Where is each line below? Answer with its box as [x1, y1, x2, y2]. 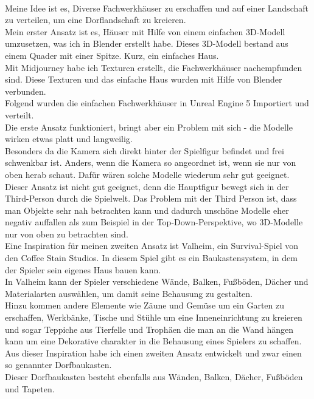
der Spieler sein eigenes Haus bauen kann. [5, 263, 161, 276]
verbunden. [5, 84, 46, 97]
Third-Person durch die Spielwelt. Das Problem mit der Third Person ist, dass [5, 192, 297, 205]
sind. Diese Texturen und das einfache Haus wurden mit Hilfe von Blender [5, 73, 282, 86]
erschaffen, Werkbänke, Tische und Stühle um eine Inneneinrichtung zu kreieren [5, 311, 302, 324]
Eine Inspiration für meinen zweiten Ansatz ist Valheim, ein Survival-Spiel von [5, 239, 299, 252]
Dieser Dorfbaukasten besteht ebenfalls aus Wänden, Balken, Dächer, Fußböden [5, 370, 303, 383]
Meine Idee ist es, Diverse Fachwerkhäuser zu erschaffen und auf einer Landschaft [5, 1, 309, 14]
